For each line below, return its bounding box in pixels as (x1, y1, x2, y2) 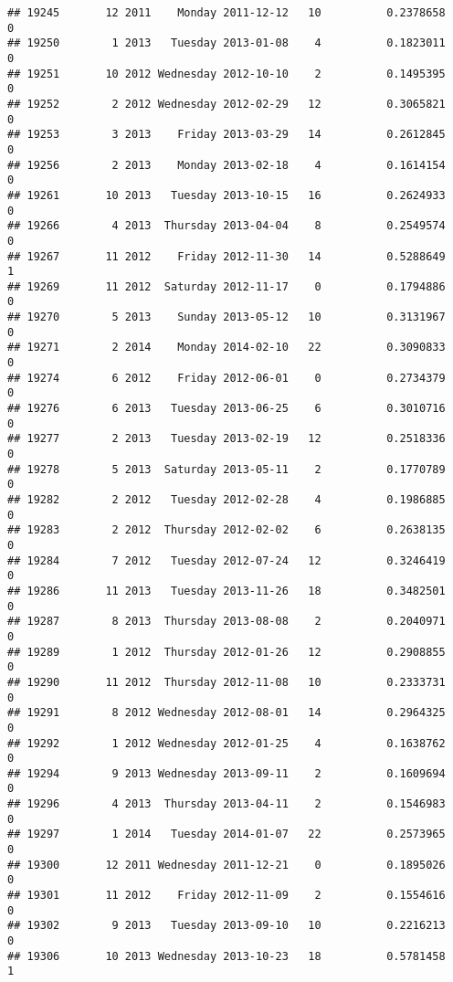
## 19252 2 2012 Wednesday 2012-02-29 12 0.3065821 (7, 97, 446, 111)
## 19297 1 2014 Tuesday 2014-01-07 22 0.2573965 (7, 828, 446, 841)
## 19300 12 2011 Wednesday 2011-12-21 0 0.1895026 (7, 858, 446, 871)
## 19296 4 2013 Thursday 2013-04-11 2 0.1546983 (7, 797, 446, 811)
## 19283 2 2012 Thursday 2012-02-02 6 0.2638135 (7, 523, 446, 537)
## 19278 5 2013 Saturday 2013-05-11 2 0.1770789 (7, 462, 446, 476)
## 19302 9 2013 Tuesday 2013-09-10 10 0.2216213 (7, 919, 446, 933)
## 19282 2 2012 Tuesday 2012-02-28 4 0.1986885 (7, 493, 446, 506)
